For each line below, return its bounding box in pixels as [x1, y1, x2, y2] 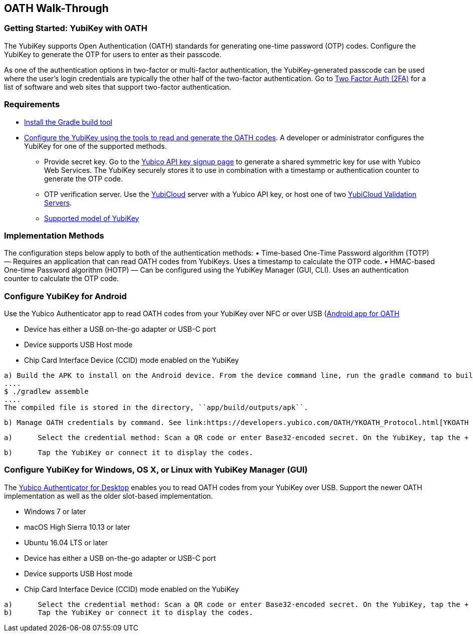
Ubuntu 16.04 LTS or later [24, 538, 108, 547]
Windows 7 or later [24, 507, 86, 516]
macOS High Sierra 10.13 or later [24, 522, 130, 531]
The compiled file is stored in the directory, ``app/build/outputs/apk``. [4, 403, 308, 412]
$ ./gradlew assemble [4, 387, 89, 396]
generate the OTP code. [44, 174, 123, 183]
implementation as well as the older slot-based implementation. [4, 491, 213, 500]
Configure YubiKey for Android [4, 291, 127, 301]
